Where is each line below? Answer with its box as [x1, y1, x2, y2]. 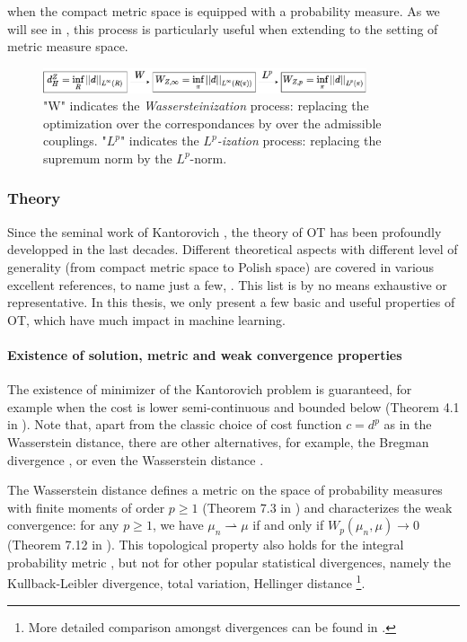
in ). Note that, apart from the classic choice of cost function [7, 415, 342, 434]
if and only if [252, 515, 324, 534]
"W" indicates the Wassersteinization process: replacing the [43, 96, 369, 115]
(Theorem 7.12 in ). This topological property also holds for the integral [7, 535, 404, 554]
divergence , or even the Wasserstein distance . [7, 450, 264, 469]
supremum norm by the [43, 148, 172, 167]
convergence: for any [7, 515, 119, 534]
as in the [383, 415, 432, 434]
